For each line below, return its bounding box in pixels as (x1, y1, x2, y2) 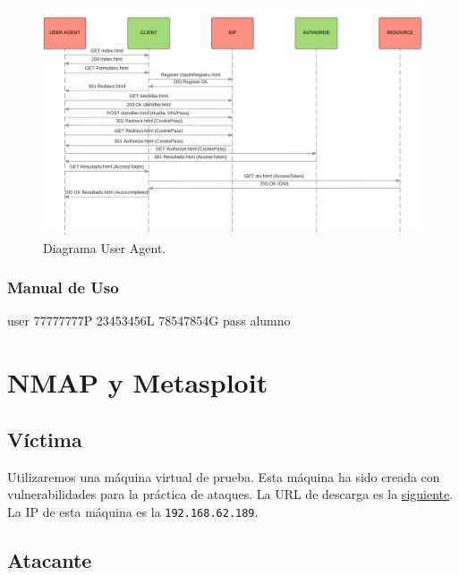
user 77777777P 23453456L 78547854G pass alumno (7, 311, 291, 330)
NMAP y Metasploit (7, 364, 268, 401)
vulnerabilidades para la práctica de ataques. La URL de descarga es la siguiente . (7, 485, 454, 503)
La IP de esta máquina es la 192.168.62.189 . (7, 502, 259, 520)
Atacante (7, 545, 92, 573)
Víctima (7, 425, 82, 452)
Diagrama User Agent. (43, 238, 166, 257)
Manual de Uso (7, 276, 119, 299)
